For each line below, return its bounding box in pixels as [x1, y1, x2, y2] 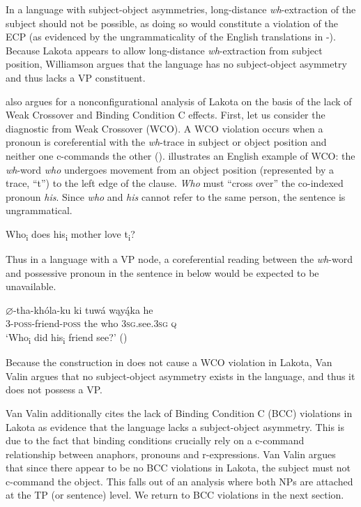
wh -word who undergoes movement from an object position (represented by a [6, 162, 334, 176]
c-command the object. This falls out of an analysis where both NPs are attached [6, 474, 353, 488]
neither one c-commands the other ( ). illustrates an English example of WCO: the [6, 148, 355, 162]
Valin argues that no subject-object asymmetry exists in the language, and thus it [6, 368, 355, 383]
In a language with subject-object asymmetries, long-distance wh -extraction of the [6, 2, 356, 16]
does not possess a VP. [6, 382, 103, 397]
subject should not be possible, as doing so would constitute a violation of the [6, 15, 338, 30]
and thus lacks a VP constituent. [6, 70, 146, 84]
